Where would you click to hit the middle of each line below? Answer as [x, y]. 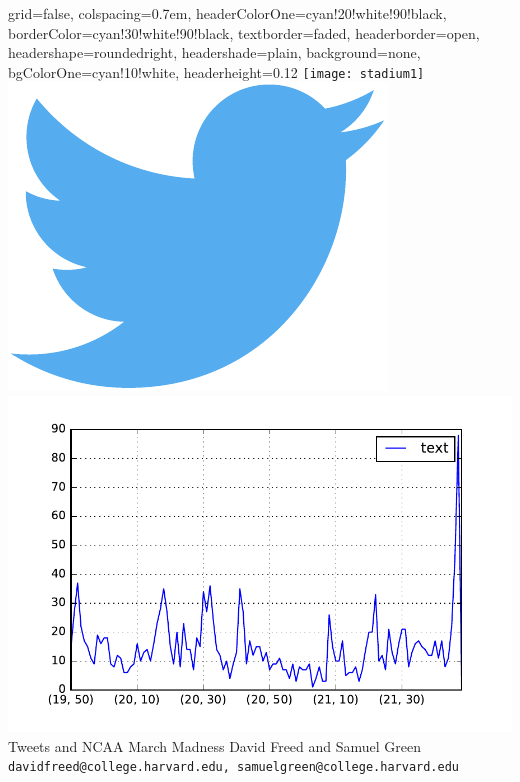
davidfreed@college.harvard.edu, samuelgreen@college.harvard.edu [234, 767]
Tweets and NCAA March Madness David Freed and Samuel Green [215, 745]
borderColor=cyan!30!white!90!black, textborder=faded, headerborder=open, [244, 32]
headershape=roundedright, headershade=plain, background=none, [214, 52]
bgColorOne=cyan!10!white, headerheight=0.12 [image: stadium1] [216, 71]
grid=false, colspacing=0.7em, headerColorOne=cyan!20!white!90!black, [227, 13]
